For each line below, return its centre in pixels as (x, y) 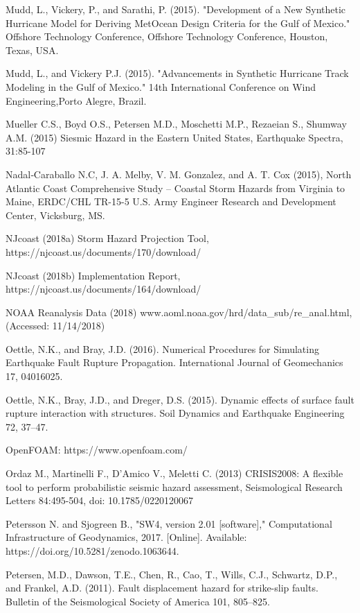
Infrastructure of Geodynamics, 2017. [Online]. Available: (126, 537)
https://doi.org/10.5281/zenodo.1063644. (92, 551)
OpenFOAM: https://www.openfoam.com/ (97, 450)
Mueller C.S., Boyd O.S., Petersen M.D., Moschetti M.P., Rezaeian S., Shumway (176, 124)
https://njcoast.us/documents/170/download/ (103, 251)
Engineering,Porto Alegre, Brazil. (76, 100)
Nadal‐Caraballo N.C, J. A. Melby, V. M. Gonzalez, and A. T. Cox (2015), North (179, 174)
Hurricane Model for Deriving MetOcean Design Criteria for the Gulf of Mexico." (178, 23)
